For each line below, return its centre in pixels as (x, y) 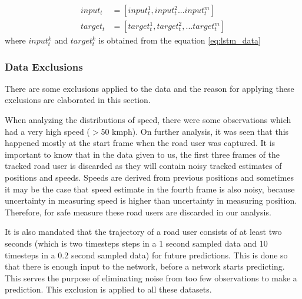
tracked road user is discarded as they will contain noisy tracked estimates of (143, 166)
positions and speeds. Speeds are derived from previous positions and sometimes (149, 177)
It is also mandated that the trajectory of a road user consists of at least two (143, 232)
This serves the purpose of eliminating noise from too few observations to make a (151, 278)
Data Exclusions (44, 66)
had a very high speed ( (47, 131)
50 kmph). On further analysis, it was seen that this (195, 131)
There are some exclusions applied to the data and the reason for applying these (150, 88)
